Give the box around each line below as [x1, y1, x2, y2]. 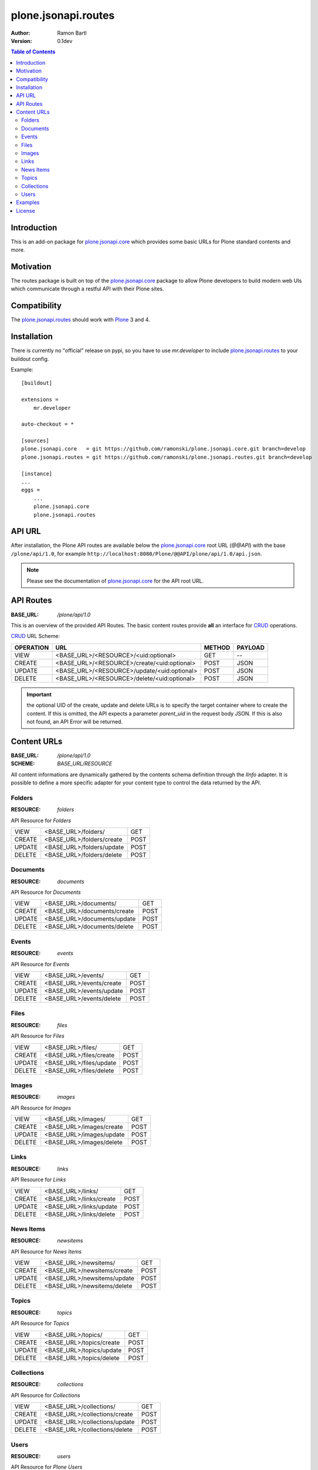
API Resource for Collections [11, 1391, 80, 1399]
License [16, 207, 35, 214]
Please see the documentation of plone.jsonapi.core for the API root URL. [26, 577, 204, 584]
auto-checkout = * [21, 421, 75, 427]
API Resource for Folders [11, 817, 72, 824]
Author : [11, 29, 31, 36]
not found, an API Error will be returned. [26, 718, 123, 725]
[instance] [21, 470, 53, 477]
